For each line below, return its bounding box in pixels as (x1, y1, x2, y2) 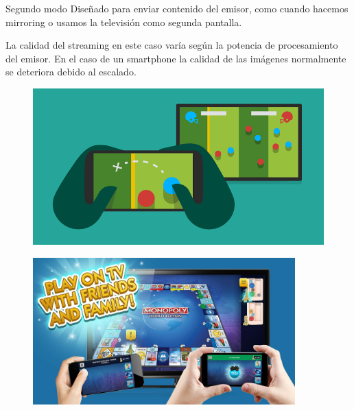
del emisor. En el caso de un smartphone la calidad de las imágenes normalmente (5, 51, 346, 65)
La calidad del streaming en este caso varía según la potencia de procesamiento (5, 38, 338, 52)
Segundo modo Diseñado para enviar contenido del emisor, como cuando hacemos (5, 1, 349, 15)
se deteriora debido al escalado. (5, 64, 137, 79)
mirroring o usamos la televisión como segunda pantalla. (5, 14, 242, 29)
